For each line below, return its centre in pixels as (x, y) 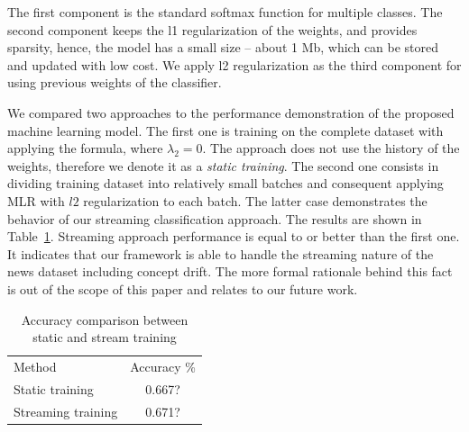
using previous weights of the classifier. (115, 82)
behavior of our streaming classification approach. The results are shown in (215, 218)
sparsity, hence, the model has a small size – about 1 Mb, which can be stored (223, 47)
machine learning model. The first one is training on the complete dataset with (225, 130)
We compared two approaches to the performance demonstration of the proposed (231, 112)
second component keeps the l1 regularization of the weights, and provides (212, 29)
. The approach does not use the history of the (331, 148)
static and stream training (105, 337)
